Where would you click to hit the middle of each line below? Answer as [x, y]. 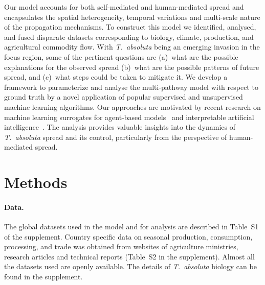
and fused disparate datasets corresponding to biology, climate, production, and [129, 37]
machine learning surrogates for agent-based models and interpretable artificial [129, 117]
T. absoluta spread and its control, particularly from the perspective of [116, 137]
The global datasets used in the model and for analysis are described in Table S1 [131, 227]
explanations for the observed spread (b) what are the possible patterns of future [132, 67]
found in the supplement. [43, 277]
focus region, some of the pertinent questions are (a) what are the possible [121, 56]
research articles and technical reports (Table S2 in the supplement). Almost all [129, 256]
